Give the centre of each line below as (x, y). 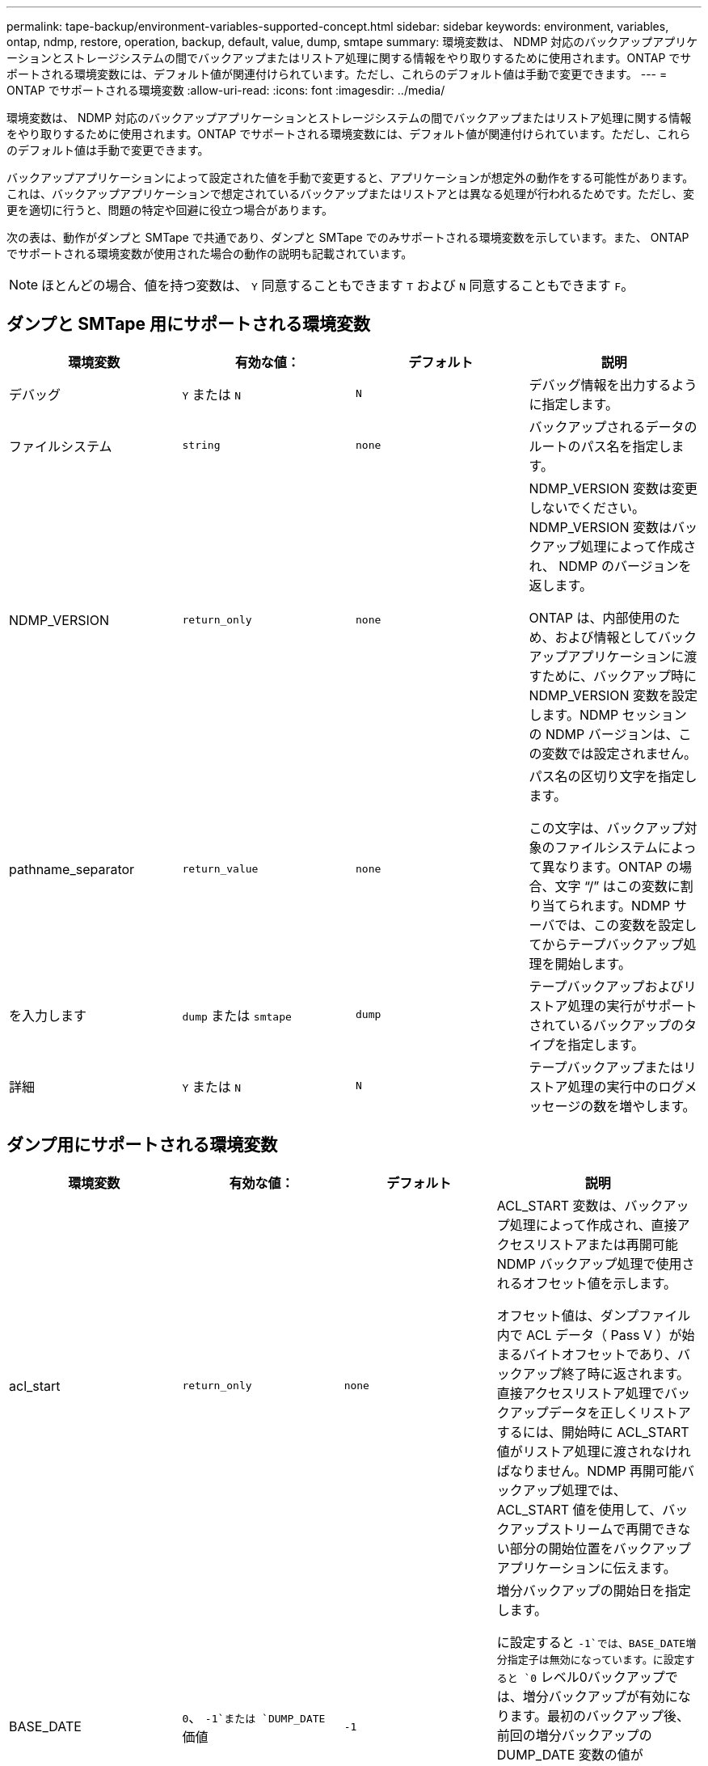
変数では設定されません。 (619, 753)
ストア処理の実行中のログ (607, 1086)
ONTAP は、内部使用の (598, 617)
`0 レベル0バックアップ (594, 1677)
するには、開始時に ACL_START (593, 1432)
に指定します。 (573, 404)
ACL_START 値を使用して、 (579, 1509)
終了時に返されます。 (626, 1373)
